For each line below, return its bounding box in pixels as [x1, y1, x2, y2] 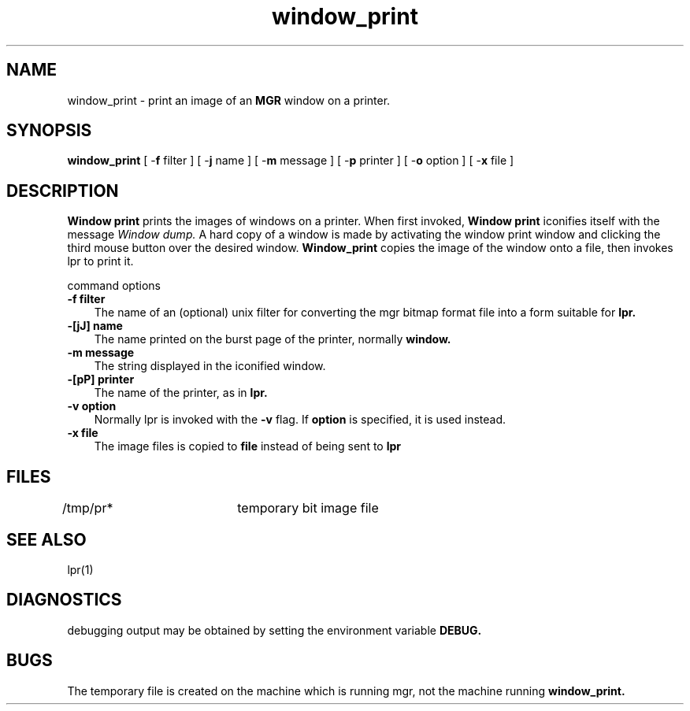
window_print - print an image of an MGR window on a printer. [67, 93, 391, 107]
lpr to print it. [67, 254, 134, 268]
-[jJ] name [67, 319, 123, 333]
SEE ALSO [6, 529, 87, 550]
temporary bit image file [237, 500, 379, 517]
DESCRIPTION [6, 180, 119, 201]
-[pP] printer [67, 372, 135, 387]
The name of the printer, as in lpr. [94, 386, 268, 400]
